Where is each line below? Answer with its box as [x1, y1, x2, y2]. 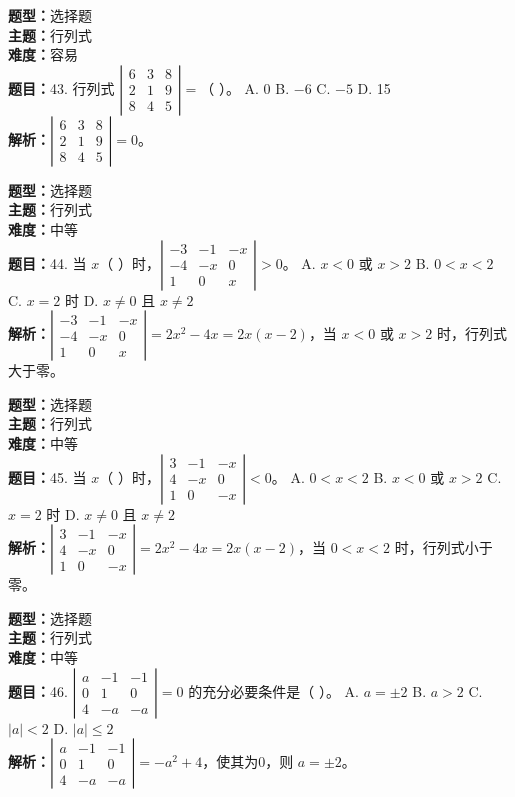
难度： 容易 [8, 44, 78, 65]
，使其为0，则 [202, 751, 294, 772]
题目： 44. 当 [8, 252, 87, 273]
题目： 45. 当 [8, 466, 87, 487]
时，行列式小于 [394, 537, 493, 558]
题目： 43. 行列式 [8, 77, 115, 98]
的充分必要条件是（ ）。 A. [188, 680, 359, 701]
